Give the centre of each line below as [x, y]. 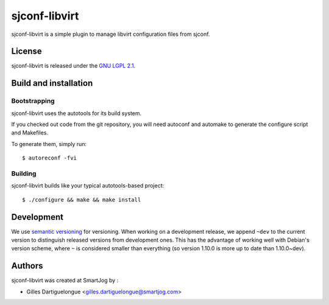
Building [24, 174]
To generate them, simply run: [49, 144]
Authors [27, 266]
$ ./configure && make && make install [82, 200]
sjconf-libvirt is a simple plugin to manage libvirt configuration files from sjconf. [111, 34]
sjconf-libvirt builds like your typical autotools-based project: [88, 186]
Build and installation [52, 83]
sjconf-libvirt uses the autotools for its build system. [76, 113]
